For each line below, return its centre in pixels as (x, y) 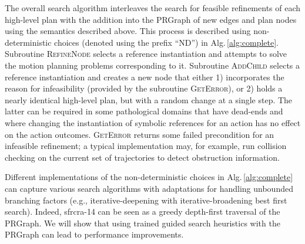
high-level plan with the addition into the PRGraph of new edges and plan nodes (151, 19)
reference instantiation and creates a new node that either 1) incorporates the (145, 77)
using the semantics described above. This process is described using (128, 31)
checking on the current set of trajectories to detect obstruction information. (142, 157)
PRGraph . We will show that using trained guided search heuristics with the (143, 223)
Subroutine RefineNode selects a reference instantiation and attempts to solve (146, 54)
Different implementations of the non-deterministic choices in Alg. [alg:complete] (149, 177)
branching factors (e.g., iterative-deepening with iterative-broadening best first (146, 200)
